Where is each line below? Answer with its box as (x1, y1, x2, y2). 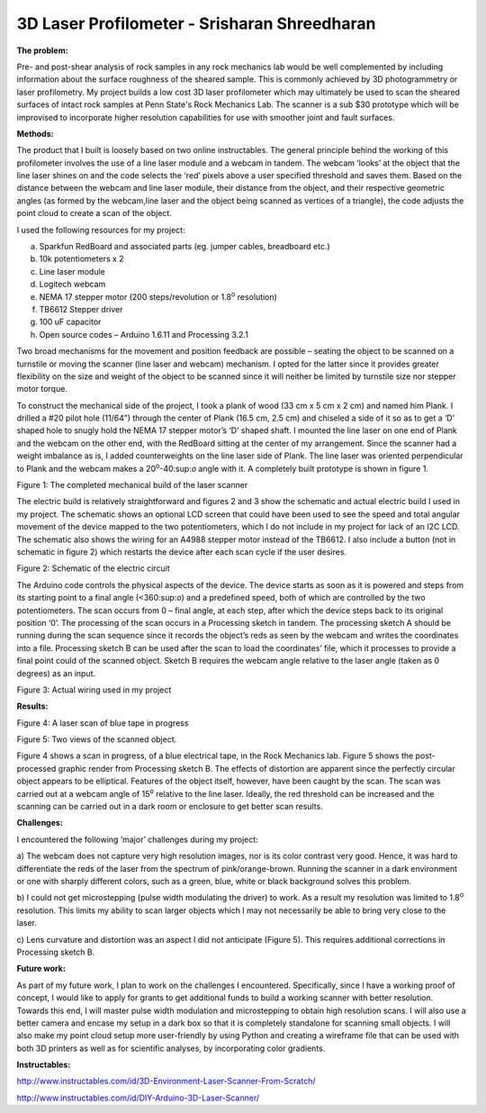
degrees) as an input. (16, 667, 96, 679)
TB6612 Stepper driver (39, 303, 123, 314)
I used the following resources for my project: (16, 224, 185, 235)
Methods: (16, 128, 54, 139)
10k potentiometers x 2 (39, 253, 125, 265)
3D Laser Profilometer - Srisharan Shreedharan (16, 14, 376, 33)
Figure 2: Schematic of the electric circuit (16, 563, 170, 574)
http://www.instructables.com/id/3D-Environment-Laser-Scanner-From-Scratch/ (16, 1076, 316, 1087)
